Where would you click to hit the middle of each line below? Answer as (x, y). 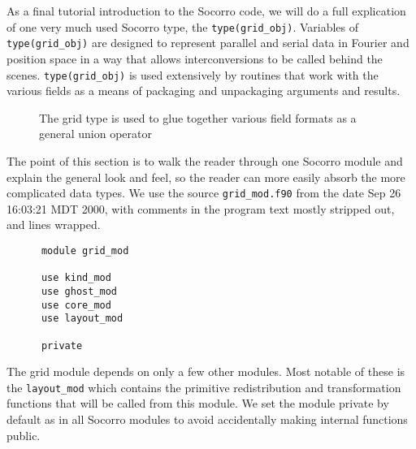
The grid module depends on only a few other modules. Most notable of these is (206, 371)
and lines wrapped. (54, 224)
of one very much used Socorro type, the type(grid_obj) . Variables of (183, 26)
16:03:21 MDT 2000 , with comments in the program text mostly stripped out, (201, 208)
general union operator (95, 134)
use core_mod (76, 305)
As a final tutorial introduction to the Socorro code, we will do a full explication (206, 11)
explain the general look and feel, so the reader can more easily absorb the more (206, 177)
